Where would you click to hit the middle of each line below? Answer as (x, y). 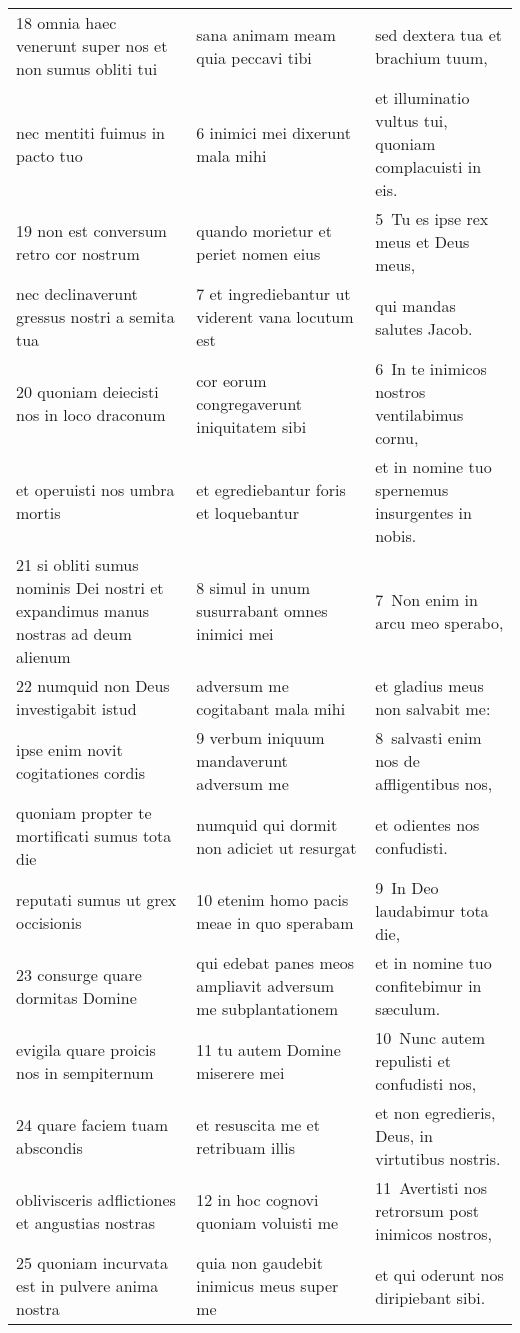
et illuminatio (422, 97)
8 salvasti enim (428, 737)
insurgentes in (423, 512)
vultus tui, (411, 120)
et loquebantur (247, 512)
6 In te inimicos (431, 368)
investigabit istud (76, 708)
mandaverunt (242, 760)
